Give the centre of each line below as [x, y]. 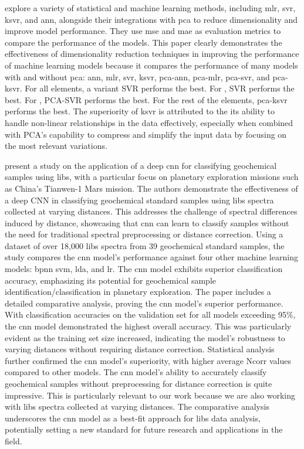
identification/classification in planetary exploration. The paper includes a [138, 292]
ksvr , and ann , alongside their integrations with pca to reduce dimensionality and [151, 19]
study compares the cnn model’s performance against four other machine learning [151, 257]
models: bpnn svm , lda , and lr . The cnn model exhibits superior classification [144, 269]
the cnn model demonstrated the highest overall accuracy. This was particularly [148, 326]
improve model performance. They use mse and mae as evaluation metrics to [143, 31]
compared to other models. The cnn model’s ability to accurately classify [136, 372]
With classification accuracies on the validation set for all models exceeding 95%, [150, 314]
